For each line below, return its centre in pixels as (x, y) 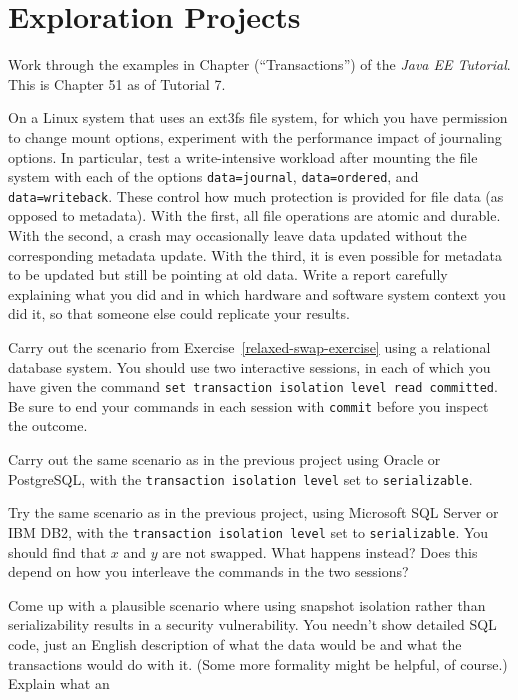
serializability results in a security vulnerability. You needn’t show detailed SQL (252, 624)
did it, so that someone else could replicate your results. (179, 313)
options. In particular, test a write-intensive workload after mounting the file (243, 156)
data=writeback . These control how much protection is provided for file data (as (256, 195)
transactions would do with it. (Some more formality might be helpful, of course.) (258, 663)
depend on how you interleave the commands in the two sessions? (208, 571)
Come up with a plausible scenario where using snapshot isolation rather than (247, 604)
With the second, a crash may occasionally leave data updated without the (237, 235)
